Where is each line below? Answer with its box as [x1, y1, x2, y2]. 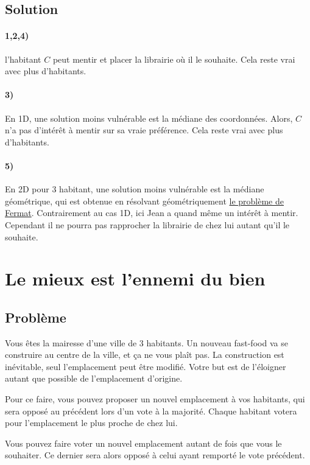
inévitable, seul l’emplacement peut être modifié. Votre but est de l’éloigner [5, 360, 286, 372]
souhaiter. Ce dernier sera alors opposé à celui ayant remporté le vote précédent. [5, 449, 305, 461]
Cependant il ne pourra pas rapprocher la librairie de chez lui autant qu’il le [5, 218, 290, 231]
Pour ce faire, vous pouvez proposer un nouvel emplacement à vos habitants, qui [5, 393, 305, 405]
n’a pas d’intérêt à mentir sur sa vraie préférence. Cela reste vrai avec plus [5, 124, 283, 136]
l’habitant [5, 52, 41, 65]
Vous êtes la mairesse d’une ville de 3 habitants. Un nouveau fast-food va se [5, 336, 288, 349]
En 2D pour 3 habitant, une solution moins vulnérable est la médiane [5, 183, 264, 195]
